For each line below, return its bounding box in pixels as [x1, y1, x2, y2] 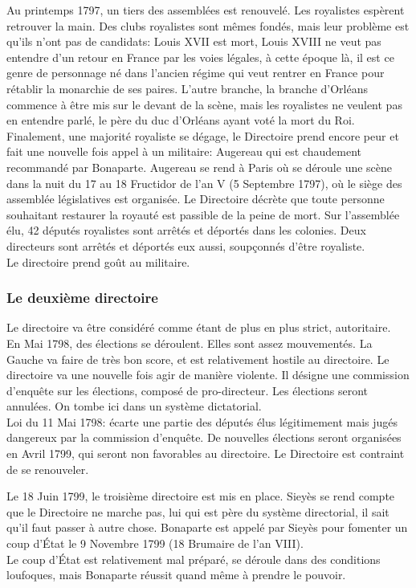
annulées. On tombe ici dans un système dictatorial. [6, 398, 262, 414]
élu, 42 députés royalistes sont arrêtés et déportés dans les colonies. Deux [6, 222, 366, 239]
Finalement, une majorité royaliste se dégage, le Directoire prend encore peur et [6, 127, 399, 144]
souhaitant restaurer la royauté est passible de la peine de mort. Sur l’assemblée [6, 206, 400, 223]
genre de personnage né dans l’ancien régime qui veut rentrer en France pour [6, 64, 385, 81]
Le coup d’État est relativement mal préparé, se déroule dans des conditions [6, 550, 381, 567]
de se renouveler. [6, 460, 89, 477]
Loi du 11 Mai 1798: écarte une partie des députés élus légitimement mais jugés [6, 413, 398, 430]
